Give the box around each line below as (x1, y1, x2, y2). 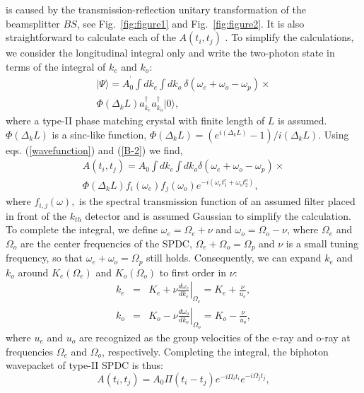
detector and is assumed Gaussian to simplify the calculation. (85, 208, 351, 223)
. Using (318, 127, 349, 141)
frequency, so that (6, 250, 83, 265)
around (18, 264, 49, 279)
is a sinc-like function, (52, 127, 147, 141)
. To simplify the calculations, (225, 30, 354, 45)
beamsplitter (6, 16, 60, 30)
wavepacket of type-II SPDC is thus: (6, 358, 163, 373)
